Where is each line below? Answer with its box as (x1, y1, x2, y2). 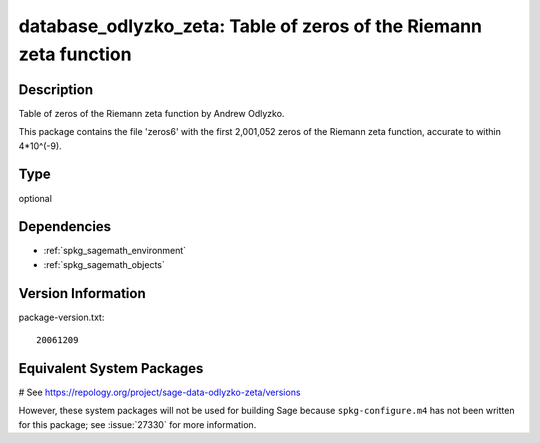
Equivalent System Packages (18, 360, 204, 377)
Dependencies (18, 218, 112, 235)
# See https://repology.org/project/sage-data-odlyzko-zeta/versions (18, 386, 301, 399)
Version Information (18, 285, 146, 302)
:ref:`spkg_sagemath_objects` (43, 258, 165, 270)
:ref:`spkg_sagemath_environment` (43, 245, 187, 257)
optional (18, 192, 52, 204)
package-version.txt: (18, 311, 105, 323)
